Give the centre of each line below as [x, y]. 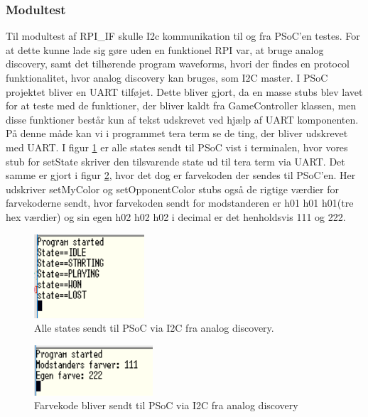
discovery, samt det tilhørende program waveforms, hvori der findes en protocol [178, 64]
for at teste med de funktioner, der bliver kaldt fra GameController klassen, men [181, 105]
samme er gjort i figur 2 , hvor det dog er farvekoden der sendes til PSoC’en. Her [181, 175]
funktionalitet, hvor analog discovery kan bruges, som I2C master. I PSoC [167, 77]
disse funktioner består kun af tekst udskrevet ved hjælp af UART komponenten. [182, 119]
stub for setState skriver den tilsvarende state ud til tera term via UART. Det [175, 161]
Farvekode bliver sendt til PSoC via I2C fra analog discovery [166, 405]
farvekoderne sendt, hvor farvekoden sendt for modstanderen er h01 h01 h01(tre [180, 203]
